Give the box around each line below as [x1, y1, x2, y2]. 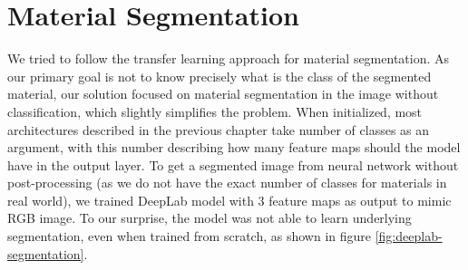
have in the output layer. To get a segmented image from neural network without [7, 155, 459, 174]
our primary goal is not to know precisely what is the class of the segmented [7, 66, 432, 85]
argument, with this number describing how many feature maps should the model [7, 138, 461, 157]
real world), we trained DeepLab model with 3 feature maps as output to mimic [7, 190, 452, 209]
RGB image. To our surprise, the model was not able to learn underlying [7, 208, 412, 227]
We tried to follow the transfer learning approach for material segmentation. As [7, 49, 450, 68]
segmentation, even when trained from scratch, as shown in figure [7, 227, 372, 246]
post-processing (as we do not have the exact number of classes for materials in [7, 173, 447, 192]
